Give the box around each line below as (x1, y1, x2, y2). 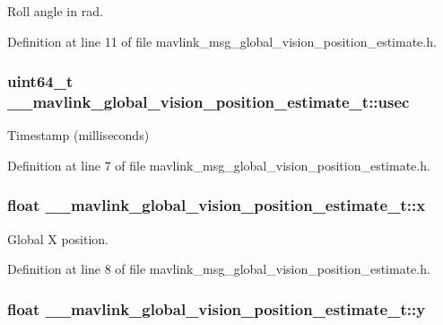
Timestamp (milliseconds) (7, 126, 150, 145)
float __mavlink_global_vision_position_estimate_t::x (7, 194, 426, 216)
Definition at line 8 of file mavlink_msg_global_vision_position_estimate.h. (7, 259, 430, 278)
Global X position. (7, 229, 109, 248)
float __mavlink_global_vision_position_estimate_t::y (7, 297, 426, 320)
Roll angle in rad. (7, 2, 103, 20)
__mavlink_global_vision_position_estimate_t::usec (7, 91, 410, 113)
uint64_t (7, 70, 74, 92)
